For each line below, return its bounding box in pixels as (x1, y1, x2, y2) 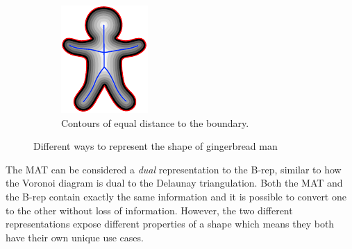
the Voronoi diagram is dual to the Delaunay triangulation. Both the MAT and (6, 175, 343, 190)
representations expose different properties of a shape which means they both (6, 216, 335, 231)
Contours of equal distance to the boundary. (61, 115, 249, 130)
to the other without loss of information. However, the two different (6, 203, 293, 217)
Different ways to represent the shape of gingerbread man (33, 139, 278, 153)
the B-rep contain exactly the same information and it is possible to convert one (6, 189, 346, 203)
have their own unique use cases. (6, 230, 144, 244)
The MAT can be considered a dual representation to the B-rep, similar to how (6, 162, 342, 176)
